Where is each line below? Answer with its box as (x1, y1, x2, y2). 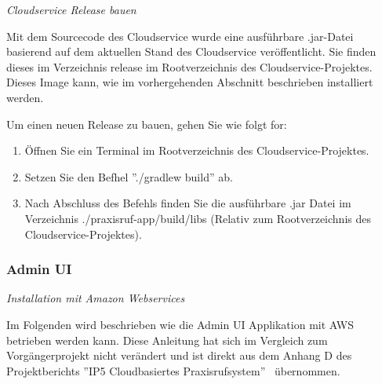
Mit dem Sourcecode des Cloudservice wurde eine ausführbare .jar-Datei (6, 27, 354, 44)
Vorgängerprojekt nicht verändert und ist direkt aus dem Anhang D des (6, 347, 352, 364)
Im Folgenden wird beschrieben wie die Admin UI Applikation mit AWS (6, 316, 354, 332)
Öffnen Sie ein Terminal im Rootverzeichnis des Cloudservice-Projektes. (24, 142, 369, 159)
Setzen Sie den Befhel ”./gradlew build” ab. (24, 168, 233, 185)
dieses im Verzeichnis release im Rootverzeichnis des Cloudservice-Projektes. (6, 58, 373, 75)
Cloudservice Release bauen (6, 2, 136, 17)
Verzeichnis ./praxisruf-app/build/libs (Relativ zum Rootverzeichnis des (24, 210, 371, 226)
